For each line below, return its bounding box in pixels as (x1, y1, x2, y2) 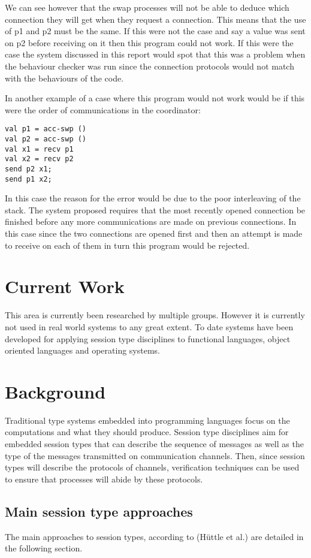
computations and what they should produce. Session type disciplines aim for (5, 426, 289, 438)
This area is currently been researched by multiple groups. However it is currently (5, 309, 305, 321)
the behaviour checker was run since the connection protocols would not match (5, 59, 294, 72)
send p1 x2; (5, 174, 52, 183)
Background (5, 379, 106, 403)
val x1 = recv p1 (5, 144, 74, 153)
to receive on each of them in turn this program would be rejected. (5, 239, 250, 251)
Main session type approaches (5, 502, 193, 520)
